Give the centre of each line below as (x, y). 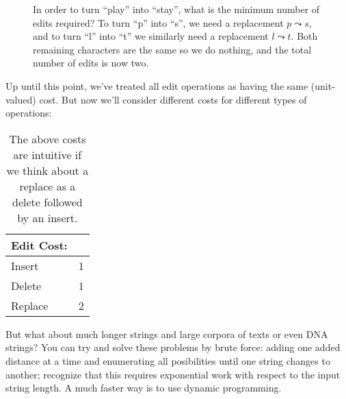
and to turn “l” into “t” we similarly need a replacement (151, 36)
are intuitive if (48, 154)
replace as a (48, 186)
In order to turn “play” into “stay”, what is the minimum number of (176, 9)
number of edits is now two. (91, 63)
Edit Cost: (39, 245)
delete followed (48, 202)
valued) (21, 99)
